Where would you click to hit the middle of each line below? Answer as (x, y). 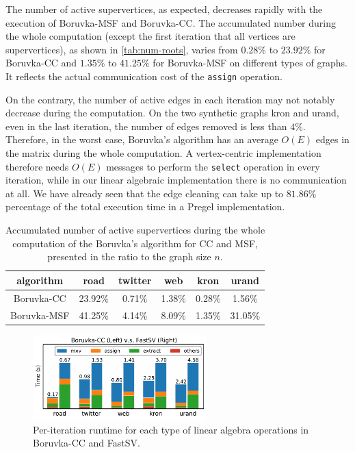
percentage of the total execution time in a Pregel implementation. (145, 206)
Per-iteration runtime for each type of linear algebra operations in (171, 429)
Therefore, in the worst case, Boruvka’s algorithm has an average (142, 139)
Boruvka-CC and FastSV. (87, 443)
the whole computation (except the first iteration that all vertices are (150, 36)
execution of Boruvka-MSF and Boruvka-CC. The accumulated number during (171, 22)
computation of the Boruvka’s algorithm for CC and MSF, (135, 243)
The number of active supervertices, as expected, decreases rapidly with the (164, 9)
